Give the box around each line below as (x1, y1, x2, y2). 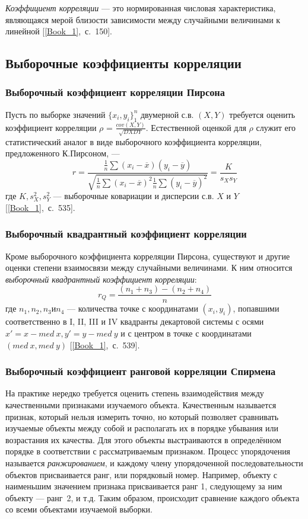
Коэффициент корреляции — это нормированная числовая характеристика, (5, 2, 276, 14)
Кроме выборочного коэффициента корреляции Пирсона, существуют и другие (5, 249, 290, 262)
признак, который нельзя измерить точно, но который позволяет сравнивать (5, 410, 279, 422)
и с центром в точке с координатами (120, 327, 252, 339)
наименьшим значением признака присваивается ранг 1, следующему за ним (5, 480, 282, 492)
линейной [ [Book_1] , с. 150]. (5, 25, 112, 37)
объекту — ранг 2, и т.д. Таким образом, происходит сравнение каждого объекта (5, 491, 300, 504)
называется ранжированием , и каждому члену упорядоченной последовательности (5, 457, 303, 469)
